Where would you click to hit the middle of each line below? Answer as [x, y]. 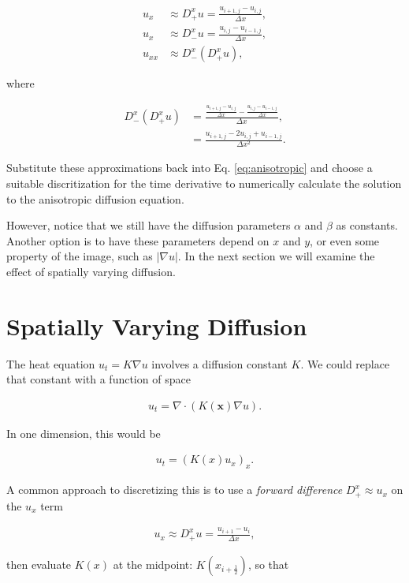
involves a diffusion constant [219, 363]
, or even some [345, 240]
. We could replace [345, 363]
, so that [268, 564]
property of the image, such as [80, 256]
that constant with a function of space [99, 379]
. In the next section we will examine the [276, 256]
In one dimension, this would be [84, 433]
